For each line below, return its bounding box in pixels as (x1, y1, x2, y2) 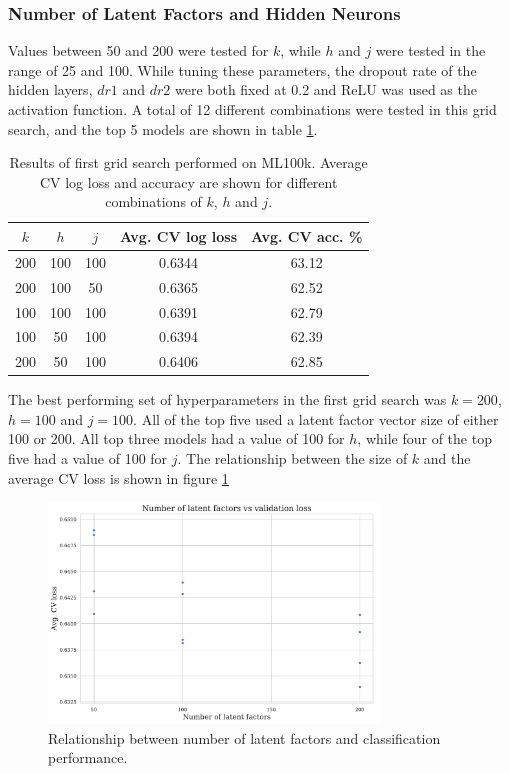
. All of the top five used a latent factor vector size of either (133, 408, 499, 429)
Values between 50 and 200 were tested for (8, 40, 269, 61)
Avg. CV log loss (120, 225, 238, 246)
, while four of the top (357, 428, 492, 449)
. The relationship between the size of (177, 448, 408, 469)
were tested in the (375, 40, 486, 61)
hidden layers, (8, 79, 93, 100)
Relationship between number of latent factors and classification (48, 727, 441, 748)
